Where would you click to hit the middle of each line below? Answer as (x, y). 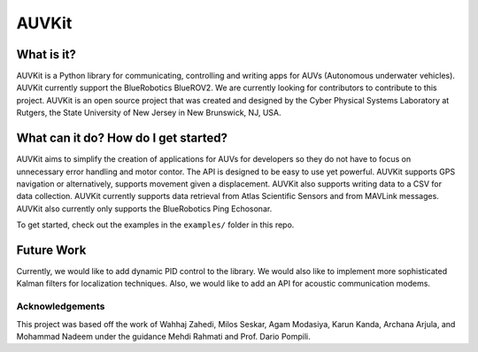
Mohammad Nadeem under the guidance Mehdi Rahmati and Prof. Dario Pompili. (163, 336)
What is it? (46, 54)
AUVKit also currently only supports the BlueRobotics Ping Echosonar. (144, 209)
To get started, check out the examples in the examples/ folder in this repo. (155, 225)
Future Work (51, 250)
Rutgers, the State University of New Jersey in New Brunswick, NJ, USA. (149, 113)
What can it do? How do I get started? (122, 138)
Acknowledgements (61, 307)
